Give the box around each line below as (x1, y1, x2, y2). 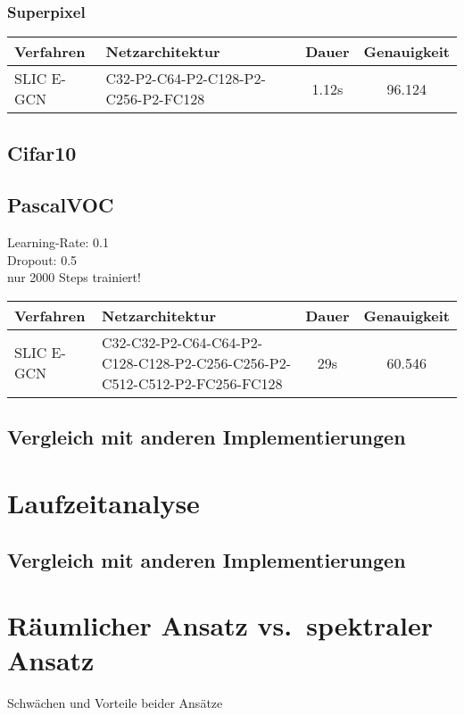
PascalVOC (7, 191, 114, 219)
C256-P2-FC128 (105, 88, 205, 110)
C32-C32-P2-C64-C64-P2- (102, 331, 262, 353)
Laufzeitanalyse (7, 484, 200, 520)
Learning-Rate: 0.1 (7, 233, 109, 252)
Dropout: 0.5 (7, 250, 78, 269)
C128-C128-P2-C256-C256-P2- (102, 352, 291, 373)
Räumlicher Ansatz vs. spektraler (7, 607, 433, 644)
